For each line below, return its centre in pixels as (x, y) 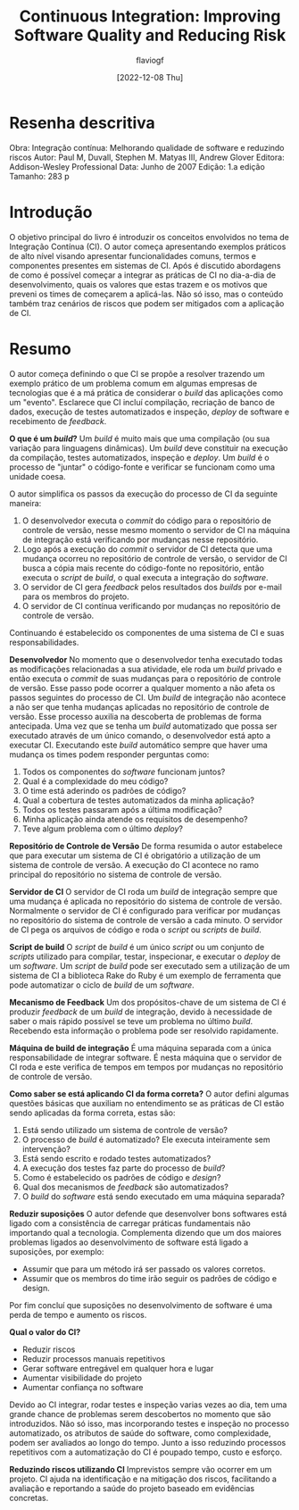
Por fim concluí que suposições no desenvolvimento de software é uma (141, 1305)
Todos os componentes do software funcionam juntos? (124, 772)
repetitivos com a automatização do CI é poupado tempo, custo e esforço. (146, 1452)
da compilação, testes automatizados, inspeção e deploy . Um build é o (139, 457)
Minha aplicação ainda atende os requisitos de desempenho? (135, 819)
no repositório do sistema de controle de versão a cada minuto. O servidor (146, 920)
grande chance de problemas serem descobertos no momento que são (140, 1414)
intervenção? (46, 1148)
